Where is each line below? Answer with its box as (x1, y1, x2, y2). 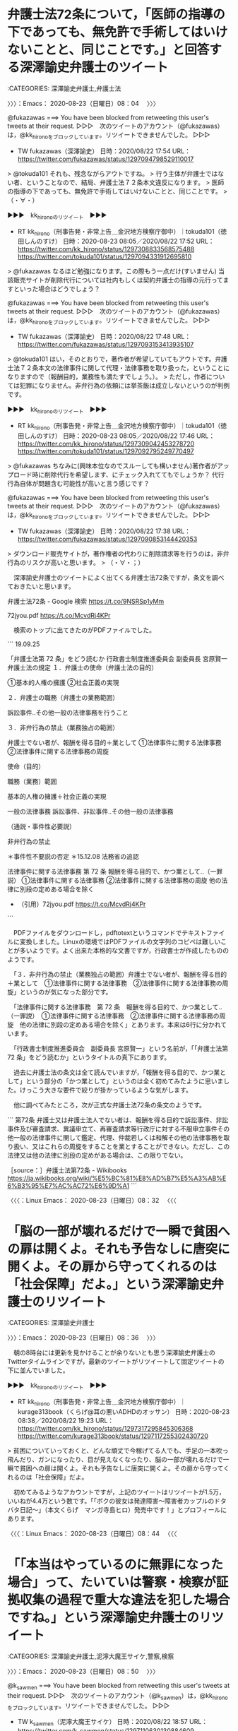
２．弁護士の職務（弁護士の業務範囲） (7, 693, 119, 701)
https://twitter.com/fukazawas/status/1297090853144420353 (17, 535, 198, 543)
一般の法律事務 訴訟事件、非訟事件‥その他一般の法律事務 (7, 807, 174, 816)
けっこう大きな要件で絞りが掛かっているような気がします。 (19, 1085, 192, 1094)
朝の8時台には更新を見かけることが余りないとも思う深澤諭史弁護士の (13, 1348, 215, 1357)
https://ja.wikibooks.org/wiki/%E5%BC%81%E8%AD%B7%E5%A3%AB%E (7, 1174, 227, 1182)
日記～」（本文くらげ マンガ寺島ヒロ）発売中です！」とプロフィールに (19, 1506, 227, 1514)
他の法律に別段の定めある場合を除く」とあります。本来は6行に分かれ (19, 1020, 221, 1028)
